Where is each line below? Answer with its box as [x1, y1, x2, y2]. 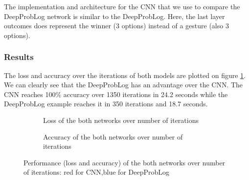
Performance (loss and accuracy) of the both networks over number [23, 157, 226, 167]
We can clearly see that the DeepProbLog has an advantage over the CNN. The [4, 80, 243, 90]
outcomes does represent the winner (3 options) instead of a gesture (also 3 [4, 20, 229, 31]
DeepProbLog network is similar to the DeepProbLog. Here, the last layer [4, 11, 225, 21]
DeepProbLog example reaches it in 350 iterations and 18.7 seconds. [4, 99, 208, 109]
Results [4, 51, 34, 63]
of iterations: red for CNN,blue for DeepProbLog [23, 167, 170, 177]
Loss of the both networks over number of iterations [43, 115, 199, 125]
